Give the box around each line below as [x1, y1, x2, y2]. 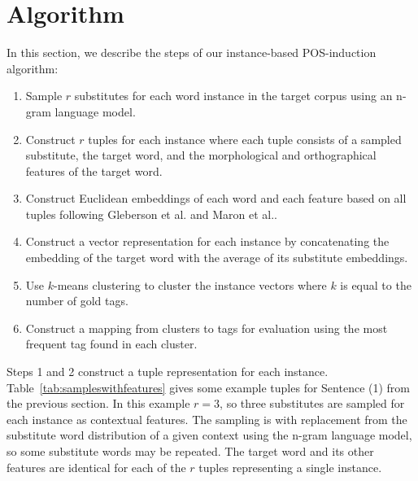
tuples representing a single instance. [198, 458, 382, 475]
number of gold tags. [25, 292, 128, 309]
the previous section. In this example [7, 395, 190, 412]
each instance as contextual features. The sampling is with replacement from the [7, 410, 407, 427]
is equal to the [340, 276, 411, 293]
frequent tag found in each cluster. [25, 335, 198, 352]
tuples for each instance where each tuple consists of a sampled [88, 130, 402, 147]
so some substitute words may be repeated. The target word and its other [7, 443, 374, 459]
